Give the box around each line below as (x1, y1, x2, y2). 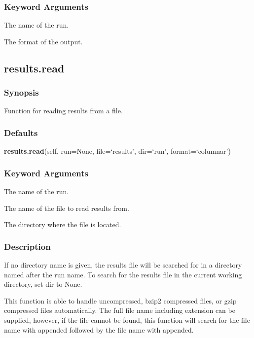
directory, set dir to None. (4, 279, 82, 289)
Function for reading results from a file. (4, 105, 123, 116)
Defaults (4, 126, 38, 138)
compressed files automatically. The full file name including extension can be (4, 305, 235, 315)
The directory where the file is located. (4, 219, 121, 230)
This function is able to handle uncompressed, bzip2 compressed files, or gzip (4, 295, 237, 305)
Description (4, 240, 51, 252)
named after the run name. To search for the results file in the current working (4, 269, 242, 279)
